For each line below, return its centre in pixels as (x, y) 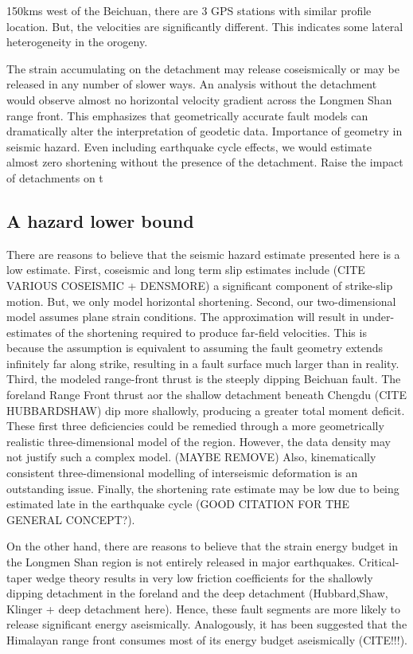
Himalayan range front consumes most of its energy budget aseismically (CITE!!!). (207, 639)
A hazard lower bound (100, 220)
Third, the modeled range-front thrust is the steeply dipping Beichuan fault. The (204, 379)
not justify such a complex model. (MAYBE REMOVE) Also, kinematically (191, 457)
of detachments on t (55, 177)
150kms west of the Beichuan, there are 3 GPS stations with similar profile (189, 10)
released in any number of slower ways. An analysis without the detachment (192, 84)
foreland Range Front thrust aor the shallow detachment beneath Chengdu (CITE (206, 395)
